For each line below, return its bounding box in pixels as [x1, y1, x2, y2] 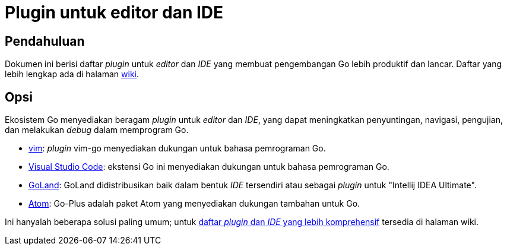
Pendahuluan [5, 33, 85, 49]
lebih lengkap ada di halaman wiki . [5, 69, 140, 80]
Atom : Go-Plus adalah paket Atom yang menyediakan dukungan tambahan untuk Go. [28, 198, 360, 209]
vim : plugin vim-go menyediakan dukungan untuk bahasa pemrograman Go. [28, 143, 326, 154]
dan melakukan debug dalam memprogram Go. [5, 125, 189, 135]
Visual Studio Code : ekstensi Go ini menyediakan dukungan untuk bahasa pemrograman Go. [28, 162, 389, 172]
